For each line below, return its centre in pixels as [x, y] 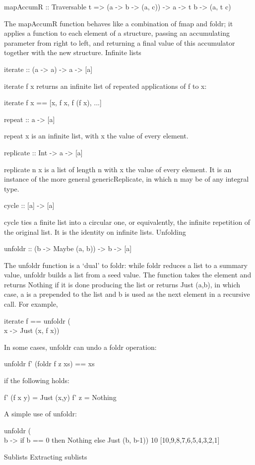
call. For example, [31, 304]
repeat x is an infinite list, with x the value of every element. [96, 136]
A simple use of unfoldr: [40, 414]
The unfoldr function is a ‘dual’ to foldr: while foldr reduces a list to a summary [126, 265]
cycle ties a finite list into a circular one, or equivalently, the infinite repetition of [127, 222]
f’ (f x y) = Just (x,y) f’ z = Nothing [60, 397]
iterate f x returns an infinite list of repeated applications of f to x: [105, 86]
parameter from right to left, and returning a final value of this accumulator [120, 42]
